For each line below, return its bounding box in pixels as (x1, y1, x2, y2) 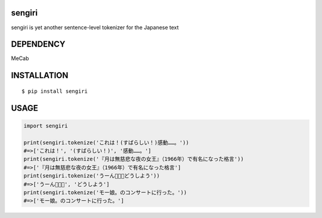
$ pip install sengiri (21, 88, 88, 95)
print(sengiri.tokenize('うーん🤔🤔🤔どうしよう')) (23, 173, 160, 179)
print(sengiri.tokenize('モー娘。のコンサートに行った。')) (23, 189, 187, 196)
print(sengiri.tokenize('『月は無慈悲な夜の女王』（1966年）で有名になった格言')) (23, 155, 244, 163)
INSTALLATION (11, 70, 69, 80)
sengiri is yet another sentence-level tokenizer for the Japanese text (11, 24, 179, 31)
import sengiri (23, 122, 68, 129)
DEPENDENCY (11, 39, 66, 49)
